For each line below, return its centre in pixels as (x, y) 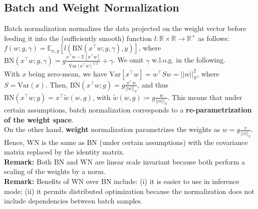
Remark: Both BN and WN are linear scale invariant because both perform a (125, 161)
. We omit (128, 60)
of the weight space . (39, 119)
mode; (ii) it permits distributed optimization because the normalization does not (129, 191)
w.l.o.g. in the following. (189, 60)
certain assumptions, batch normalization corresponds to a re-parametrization (128, 110)
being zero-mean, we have (68, 73)
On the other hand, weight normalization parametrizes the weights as (112, 129)
